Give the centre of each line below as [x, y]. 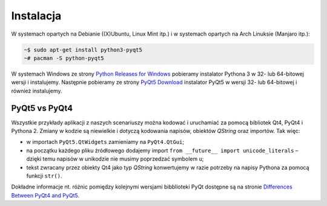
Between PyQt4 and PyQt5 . [45, 195]
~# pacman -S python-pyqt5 [64, 58]
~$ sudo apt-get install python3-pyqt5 [83, 50]
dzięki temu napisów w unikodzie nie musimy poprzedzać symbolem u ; [115, 159]
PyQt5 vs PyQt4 [42, 108]
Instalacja [36, 16]
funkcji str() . [45, 176]
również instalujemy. [37, 91]
